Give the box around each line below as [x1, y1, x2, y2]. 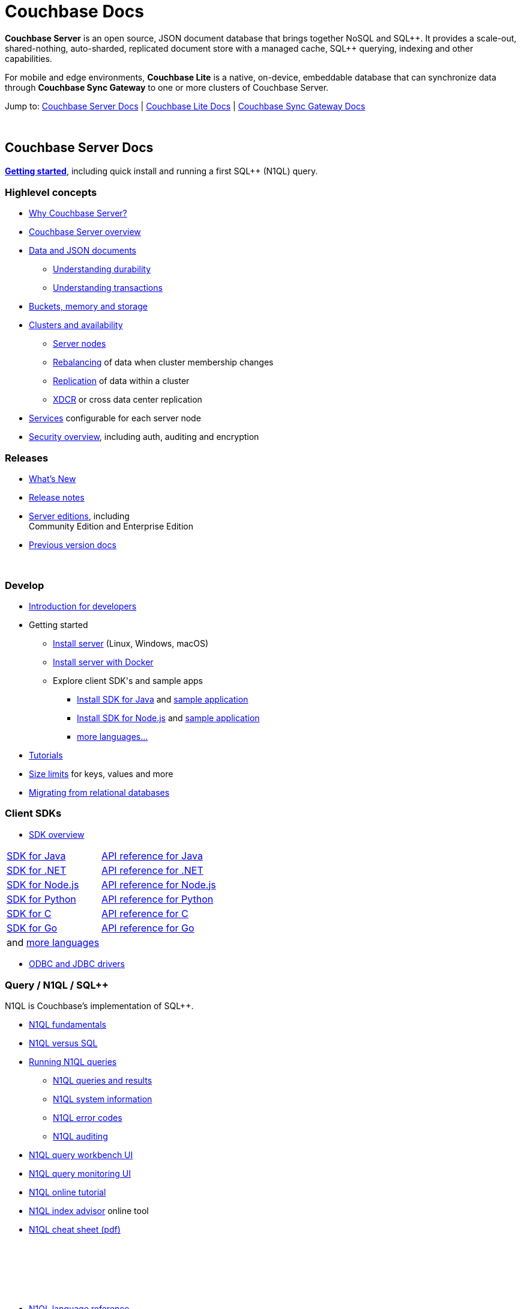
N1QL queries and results [53, 1075, 152, 1086]
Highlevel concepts [5, 186, 97, 199]
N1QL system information [53, 1094, 152, 1105]
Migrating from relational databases [29, 787, 170, 798]
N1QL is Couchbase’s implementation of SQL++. [5, 1001, 194, 1011]
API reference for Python [101, 892, 214, 905]
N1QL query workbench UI [29, 1150, 133, 1161]
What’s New [29, 474, 76, 484]
